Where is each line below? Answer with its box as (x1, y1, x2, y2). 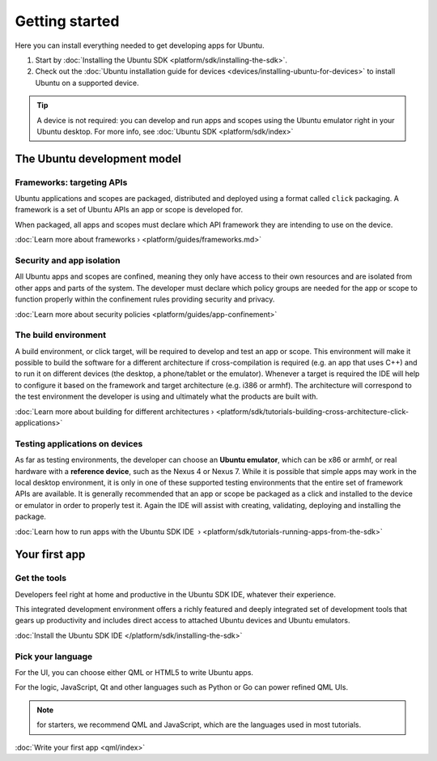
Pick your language (15, 651, 93, 662)
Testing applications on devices (15, 438, 143, 449)
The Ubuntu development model (15, 152, 181, 165)
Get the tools (15, 572, 67, 584)
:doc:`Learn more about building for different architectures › (15, 406, 214, 417)
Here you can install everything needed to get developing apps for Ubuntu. (15, 41, 265, 50)
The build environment (15, 329, 107, 340)
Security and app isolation (15, 254, 121, 266)
